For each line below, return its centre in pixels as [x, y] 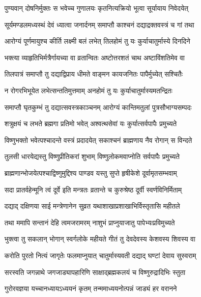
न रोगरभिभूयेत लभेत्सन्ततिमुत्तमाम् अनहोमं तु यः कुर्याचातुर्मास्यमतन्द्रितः [88, 90]
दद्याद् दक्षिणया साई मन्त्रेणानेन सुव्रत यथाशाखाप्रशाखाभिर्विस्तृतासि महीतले [92, 206]
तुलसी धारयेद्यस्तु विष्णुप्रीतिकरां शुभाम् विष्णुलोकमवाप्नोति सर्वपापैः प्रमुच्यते [92, 156]
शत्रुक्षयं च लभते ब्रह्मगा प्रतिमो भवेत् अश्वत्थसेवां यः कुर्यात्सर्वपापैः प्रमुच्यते [91, 123]
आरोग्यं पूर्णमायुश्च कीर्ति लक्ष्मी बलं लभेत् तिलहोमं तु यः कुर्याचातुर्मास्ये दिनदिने [98, 41]
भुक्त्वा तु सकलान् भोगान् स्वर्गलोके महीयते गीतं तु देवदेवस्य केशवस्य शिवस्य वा [100, 239]
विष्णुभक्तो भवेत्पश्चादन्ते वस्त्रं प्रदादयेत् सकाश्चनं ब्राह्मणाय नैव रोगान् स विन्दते [98, 140]
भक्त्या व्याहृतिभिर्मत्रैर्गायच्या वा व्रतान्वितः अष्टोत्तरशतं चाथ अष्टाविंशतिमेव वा [95, 57]
